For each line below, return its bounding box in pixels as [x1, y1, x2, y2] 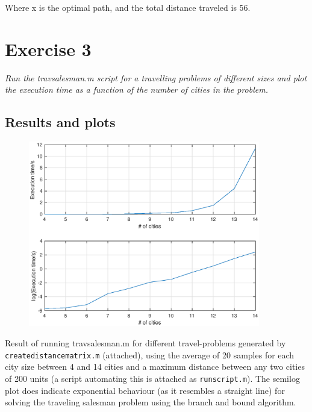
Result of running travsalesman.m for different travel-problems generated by [5, 337, 286, 349]
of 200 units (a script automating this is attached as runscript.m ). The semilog [5, 372, 300, 384]
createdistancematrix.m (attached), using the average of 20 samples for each [5, 348, 295, 361]
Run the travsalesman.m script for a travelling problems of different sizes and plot [5, 71, 307, 84]
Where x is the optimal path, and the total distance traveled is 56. [5, 1, 251, 13]
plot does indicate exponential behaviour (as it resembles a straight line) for [5, 384, 285, 396]
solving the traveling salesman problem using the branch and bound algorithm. [5, 396, 296, 408]
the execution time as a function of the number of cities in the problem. [5, 83, 268, 96]
